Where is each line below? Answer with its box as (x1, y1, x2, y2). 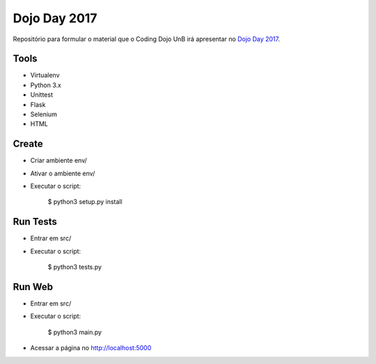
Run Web (13, 280, 54, 292)
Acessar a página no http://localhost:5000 (30, 344, 152, 352)
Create (13, 138, 43, 150)
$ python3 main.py (47, 328, 102, 336)
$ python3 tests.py (47, 263, 102, 271)
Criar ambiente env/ (30, 157, 87, 165)
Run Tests (13, 216, 57, 228)
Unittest (30, 90, 54, 99)
